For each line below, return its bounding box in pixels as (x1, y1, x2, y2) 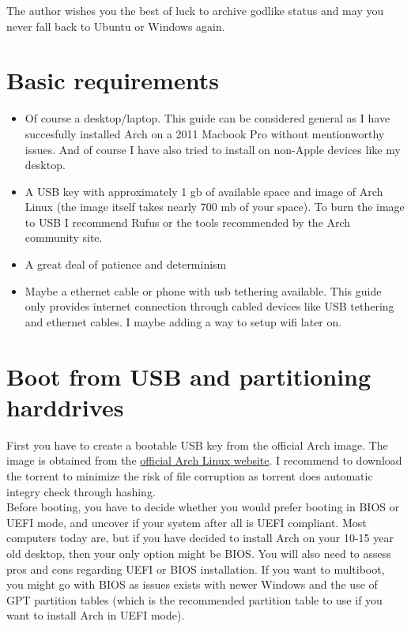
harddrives (6, 390, 124, 423)
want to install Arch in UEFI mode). (6, 607, 185, 623)
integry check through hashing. (6, 483, 156, 499)
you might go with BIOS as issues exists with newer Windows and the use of (6, 576, 378, 593)
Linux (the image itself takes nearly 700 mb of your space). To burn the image (25, 198, 405, 215)
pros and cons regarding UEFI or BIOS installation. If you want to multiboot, (6, 560, 385, 577)
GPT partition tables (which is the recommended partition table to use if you (6, 591, 383, 608)
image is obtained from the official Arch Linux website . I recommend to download (6, 452, 402, 469)
